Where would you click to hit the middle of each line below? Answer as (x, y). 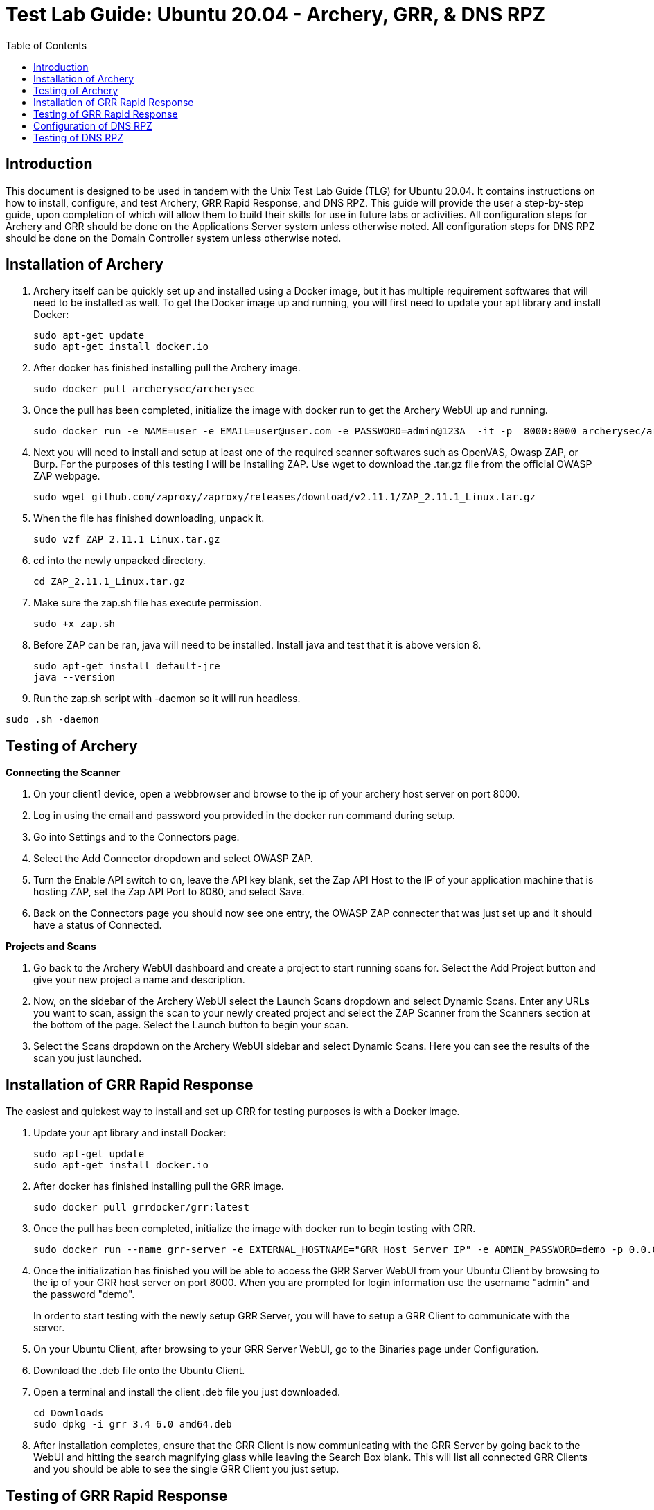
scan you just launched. (88, 1058)
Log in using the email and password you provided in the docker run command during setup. (244, 816)
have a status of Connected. (98, 925)
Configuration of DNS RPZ (93, 125)
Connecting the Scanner (63, 773)
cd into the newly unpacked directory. (120, 561)
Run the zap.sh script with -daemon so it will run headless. (167, 699)
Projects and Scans (51, 947)
